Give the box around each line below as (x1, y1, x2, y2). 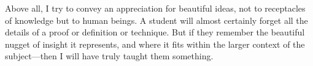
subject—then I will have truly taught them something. (5, 50, 214, 62)
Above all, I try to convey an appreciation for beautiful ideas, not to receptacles (5, 2, 306, 14)
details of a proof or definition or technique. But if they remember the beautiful (5, 26, 305, 38)
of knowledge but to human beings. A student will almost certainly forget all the (5, 13, 308, 26)
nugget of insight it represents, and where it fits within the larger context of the (5, 37, 305, 50)
